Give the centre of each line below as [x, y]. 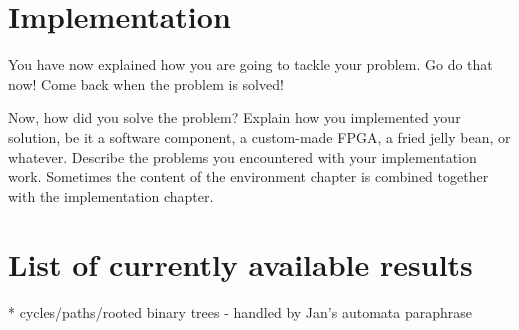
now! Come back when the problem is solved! [146, 83]
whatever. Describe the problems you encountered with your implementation [242, 156]
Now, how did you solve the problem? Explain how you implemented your [234, 117]
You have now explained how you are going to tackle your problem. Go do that [250, 64]
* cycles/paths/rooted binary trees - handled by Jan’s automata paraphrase [240, 312]
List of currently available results [240, 264]
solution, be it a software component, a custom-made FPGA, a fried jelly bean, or [259, 136]
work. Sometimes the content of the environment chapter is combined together [248, 176]
